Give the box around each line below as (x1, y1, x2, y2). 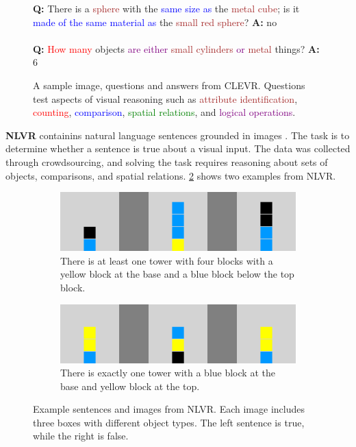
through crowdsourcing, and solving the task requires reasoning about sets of (5, 154, 328, 169)
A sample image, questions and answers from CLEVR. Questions (33, 77, 305, 92)
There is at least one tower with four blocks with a (60, 253, 273, 267)
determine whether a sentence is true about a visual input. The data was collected (5, 141, 351, 156)
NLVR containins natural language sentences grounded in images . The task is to (5, 128, 350, 142)
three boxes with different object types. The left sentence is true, (33, 415, 305, 429)
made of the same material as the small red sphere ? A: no (33, 14, 277, 29)
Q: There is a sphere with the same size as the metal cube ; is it (33, 1, 300, 15)
